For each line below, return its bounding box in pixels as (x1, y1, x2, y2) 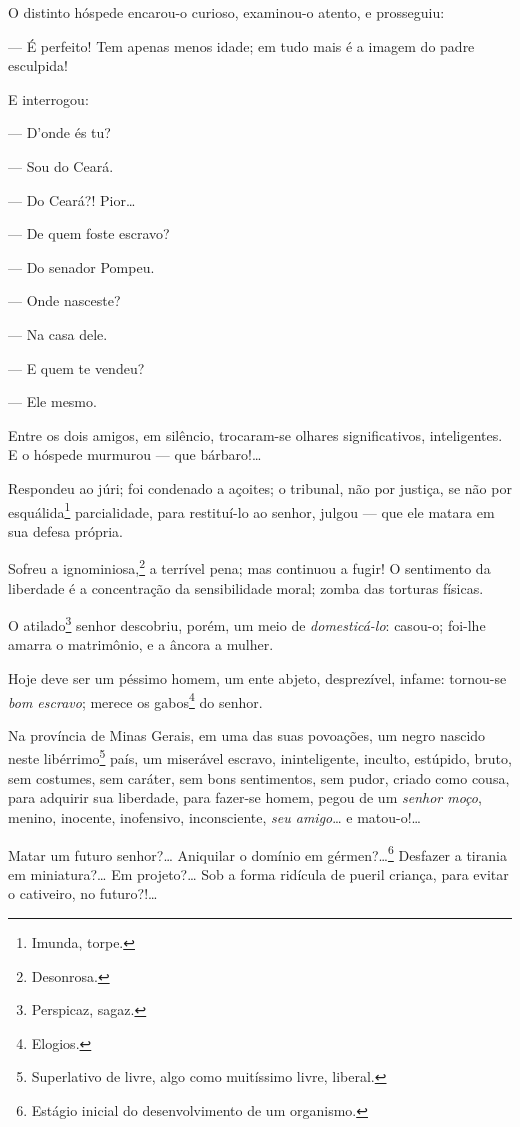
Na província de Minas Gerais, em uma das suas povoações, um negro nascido (8, 724, 486, 745)
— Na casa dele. (8, 323, 108, 344)
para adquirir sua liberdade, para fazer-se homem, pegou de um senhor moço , (8, 787, 482, 808)
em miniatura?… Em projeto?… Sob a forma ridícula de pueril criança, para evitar (8, 863, 509, 884)
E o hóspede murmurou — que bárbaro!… (8, 444, 262, 465)
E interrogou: (8, 88, 89, 109)
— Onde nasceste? (8, 290, 121, 311)
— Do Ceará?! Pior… (8, 189, 136, 210)
